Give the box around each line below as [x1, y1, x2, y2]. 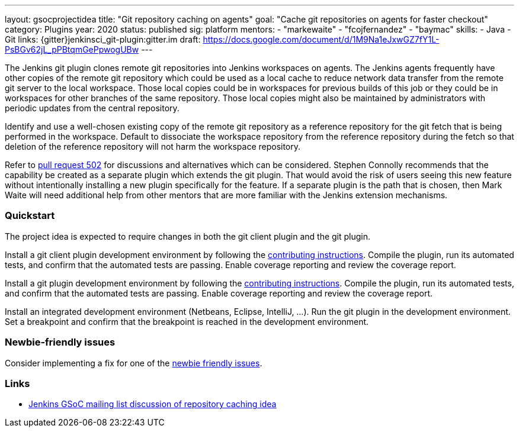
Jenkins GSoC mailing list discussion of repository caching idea [28, 399, 277, 410]
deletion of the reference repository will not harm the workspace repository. [5, 141, 301, 151]
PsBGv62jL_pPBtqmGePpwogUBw [5, 44, 139, 54]
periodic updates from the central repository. [5, 103, 180, 113]
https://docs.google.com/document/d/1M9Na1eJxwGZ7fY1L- [203, 34, 440, 44]
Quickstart [5, 209, 55, 222]
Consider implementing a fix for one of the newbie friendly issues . [5, 357, 262, 368]
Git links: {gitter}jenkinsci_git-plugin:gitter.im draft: [5, 34, 201, 44]
